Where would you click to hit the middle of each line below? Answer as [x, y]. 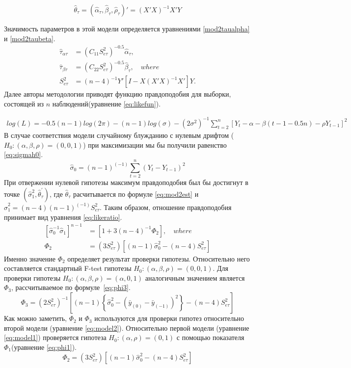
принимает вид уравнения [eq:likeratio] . [63, 217]
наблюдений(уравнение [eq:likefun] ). [107, 103]
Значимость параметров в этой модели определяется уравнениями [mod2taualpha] [127, 28]
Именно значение [30, 258]
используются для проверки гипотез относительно [169, 318]
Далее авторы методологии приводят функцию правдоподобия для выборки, [118, 94]
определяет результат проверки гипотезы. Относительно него [159, 258]
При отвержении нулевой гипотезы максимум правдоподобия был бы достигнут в [126, 182]
